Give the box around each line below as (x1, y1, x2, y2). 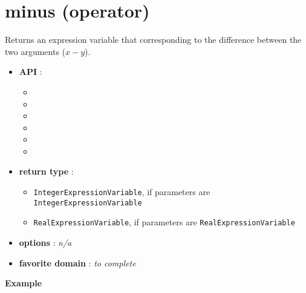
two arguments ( (5, 45, 66, 57)
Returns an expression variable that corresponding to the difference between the (5, 33, 302, 46)
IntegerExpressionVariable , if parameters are (33, 185, 210, 198)
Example (5, 277, 42, 289)
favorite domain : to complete (19, 256, 136, 269)
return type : (19, 165, 74, 178)
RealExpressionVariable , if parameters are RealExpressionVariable (33, 216, 295, 228)
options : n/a (19, 236, 72, 249)
